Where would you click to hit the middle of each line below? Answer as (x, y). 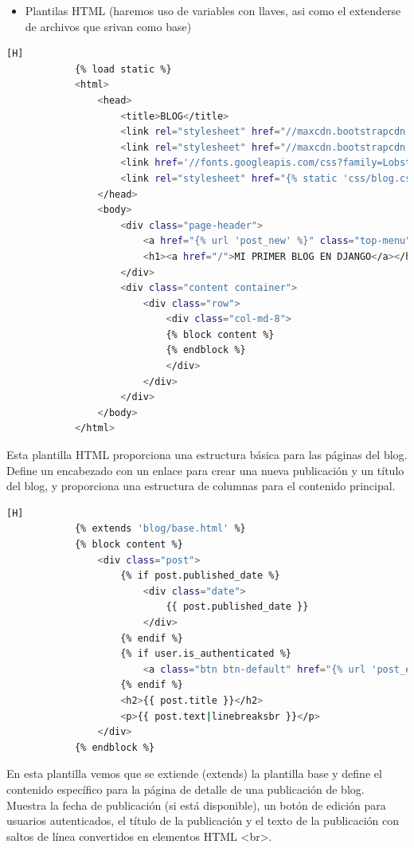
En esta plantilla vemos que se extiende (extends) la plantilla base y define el (194, 773)
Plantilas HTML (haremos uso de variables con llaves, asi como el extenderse (213, 10)
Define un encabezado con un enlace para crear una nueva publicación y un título (205, 470)
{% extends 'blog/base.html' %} (160, 529)
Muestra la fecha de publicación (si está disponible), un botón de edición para (196, 805)
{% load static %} (123, 69)
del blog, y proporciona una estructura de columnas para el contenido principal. (201, 486)
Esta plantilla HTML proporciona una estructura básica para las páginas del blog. (207, 455)
